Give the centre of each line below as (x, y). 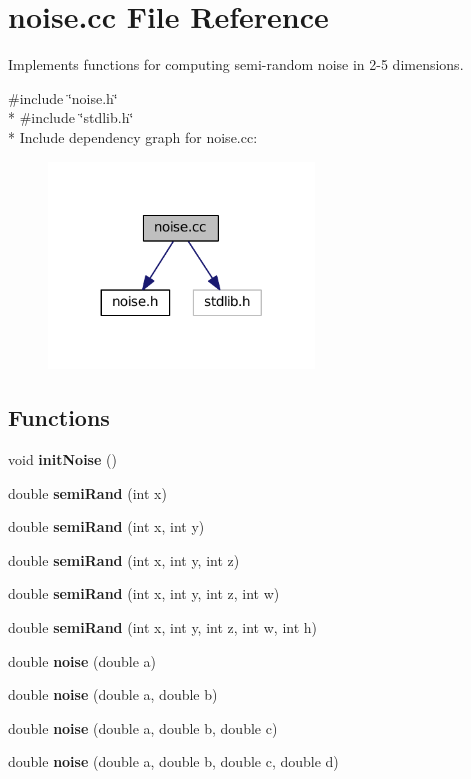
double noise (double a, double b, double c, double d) (173, 761)
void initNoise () (62, 459)
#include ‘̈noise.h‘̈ (63, 97)
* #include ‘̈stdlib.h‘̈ (71, 117)
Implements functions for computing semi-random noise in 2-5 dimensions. (236, 64)
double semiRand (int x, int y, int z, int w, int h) (163, 627)
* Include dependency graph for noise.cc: (133, 136)
